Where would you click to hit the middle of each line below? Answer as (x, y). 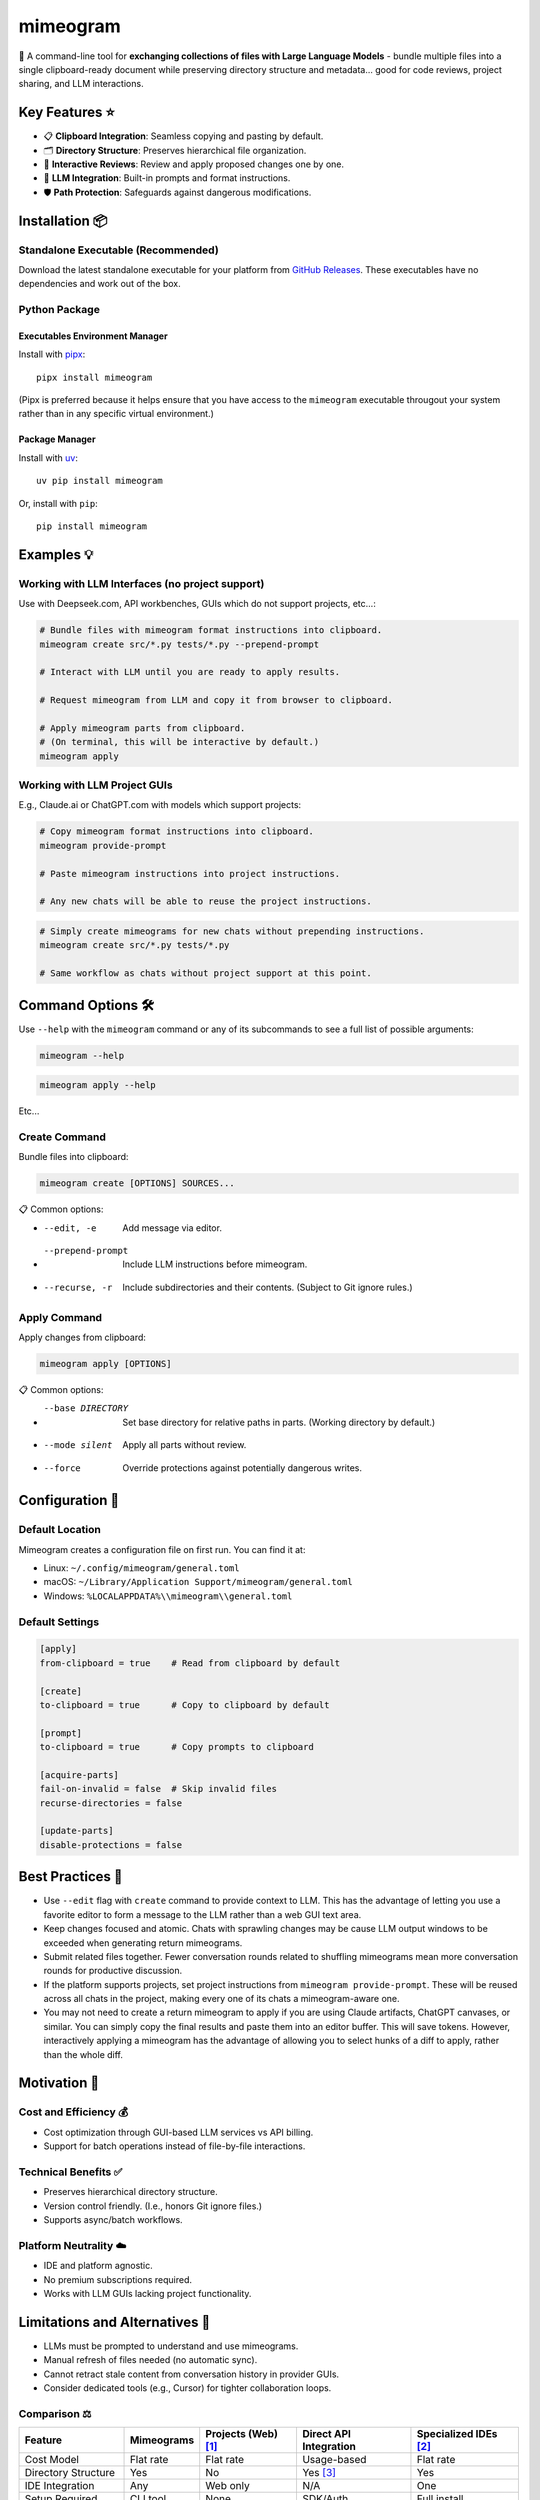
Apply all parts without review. (184, 1445)
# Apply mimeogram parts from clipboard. (142, 728)
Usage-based (334, 2460)
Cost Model (52, 2460)
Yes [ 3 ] (319, 2473)
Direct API (326, 2434)
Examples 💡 (56, 554)
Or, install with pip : (58, 503)
